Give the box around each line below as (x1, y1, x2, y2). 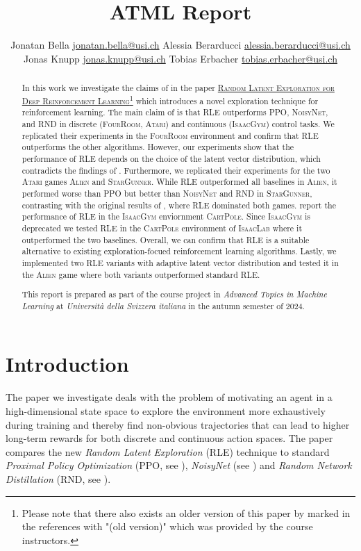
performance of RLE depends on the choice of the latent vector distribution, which (22, 153, 321, 165)
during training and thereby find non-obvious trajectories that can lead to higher (6, 417, 350, 431)
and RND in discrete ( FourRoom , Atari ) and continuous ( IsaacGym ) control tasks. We (22, 118, 335, 130)
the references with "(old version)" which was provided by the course (22, 519, 313, 534)
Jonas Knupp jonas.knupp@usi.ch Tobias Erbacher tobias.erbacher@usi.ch (24, 51, 337, 65)
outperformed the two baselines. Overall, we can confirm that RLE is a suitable (22, 233, 310, 245)
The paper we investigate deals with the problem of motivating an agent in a (6, 390, 333, 404)
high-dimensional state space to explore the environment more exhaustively (6, 403, 326, 418)
